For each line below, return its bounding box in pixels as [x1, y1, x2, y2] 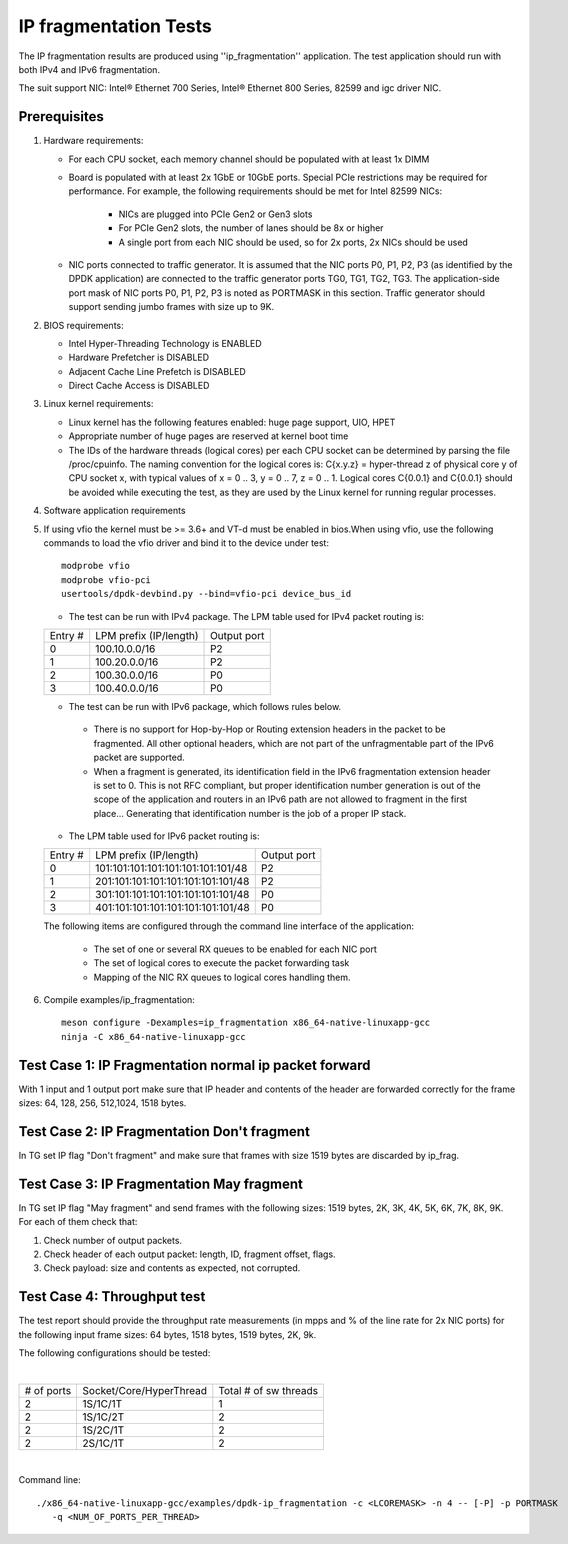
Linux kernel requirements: [43, 398, 154, 410]
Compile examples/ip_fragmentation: [43, 994, 195, 1006]
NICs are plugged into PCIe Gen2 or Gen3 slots [118, 208, 313, 220]
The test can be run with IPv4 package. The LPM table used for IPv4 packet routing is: [68, 610, 425, 622]
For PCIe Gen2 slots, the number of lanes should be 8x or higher [118, 222, 384, 234]
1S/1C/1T [82, 1396, 123, 1410]
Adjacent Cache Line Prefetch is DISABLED [68, 365, 247, 377]
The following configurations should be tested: [18, 1347, 211, 1359]
